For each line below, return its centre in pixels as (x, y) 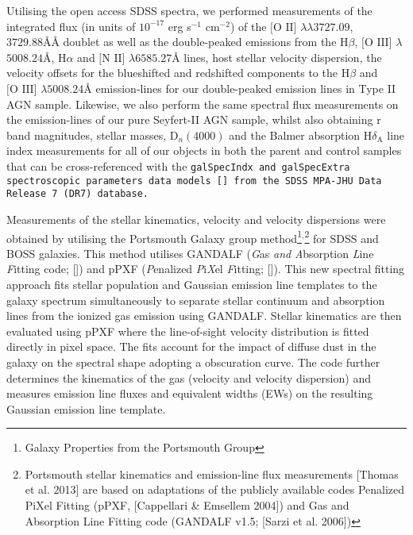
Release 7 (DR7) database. (77, 194)
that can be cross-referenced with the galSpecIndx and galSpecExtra (178, 166)
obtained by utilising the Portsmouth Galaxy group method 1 (154, 237)
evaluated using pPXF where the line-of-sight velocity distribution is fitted (188, 331)
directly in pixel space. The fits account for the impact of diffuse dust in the (191, 346)
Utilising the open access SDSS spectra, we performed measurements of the (189, 10)
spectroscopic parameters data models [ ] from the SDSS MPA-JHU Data (194, 181)
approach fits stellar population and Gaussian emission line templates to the (192, 284)
